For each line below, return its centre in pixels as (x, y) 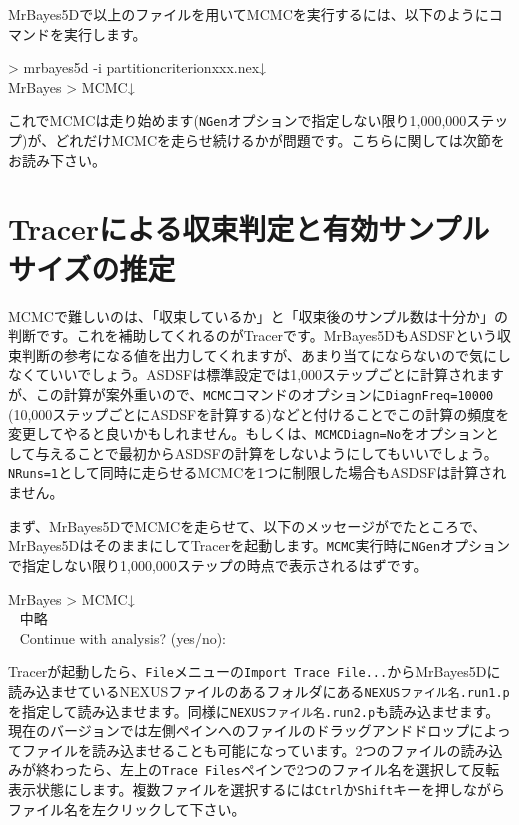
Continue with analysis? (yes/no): (123, 637)
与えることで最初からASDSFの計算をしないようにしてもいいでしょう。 (266, 452)
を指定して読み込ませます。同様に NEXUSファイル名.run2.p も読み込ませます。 (254, 710)
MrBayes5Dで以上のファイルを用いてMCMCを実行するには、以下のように (248, 14)
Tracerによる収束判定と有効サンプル (249, 228)
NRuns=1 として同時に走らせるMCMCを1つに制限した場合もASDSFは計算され (257, 472)
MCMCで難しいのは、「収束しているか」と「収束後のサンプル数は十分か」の (258, 315)
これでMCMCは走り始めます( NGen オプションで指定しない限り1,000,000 (237, 120)
